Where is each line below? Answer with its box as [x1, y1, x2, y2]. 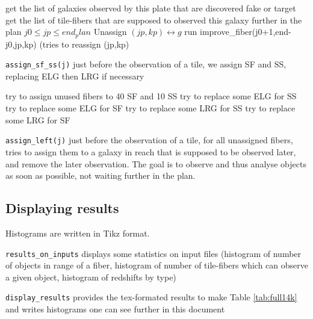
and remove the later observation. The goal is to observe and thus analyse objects [5, 157, 306, 170]
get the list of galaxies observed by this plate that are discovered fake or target [5, 2, 296, 14]
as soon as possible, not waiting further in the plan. [5, 169, 196, 182]
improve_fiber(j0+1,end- [199, 25, 291, 38]
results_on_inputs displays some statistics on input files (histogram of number [5, 247, 302, 259]
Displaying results [5, 199, 119, 217]
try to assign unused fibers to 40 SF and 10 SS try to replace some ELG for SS [5, 90, 297, 102]
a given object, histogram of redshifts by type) [5, 270, 176, 283]
